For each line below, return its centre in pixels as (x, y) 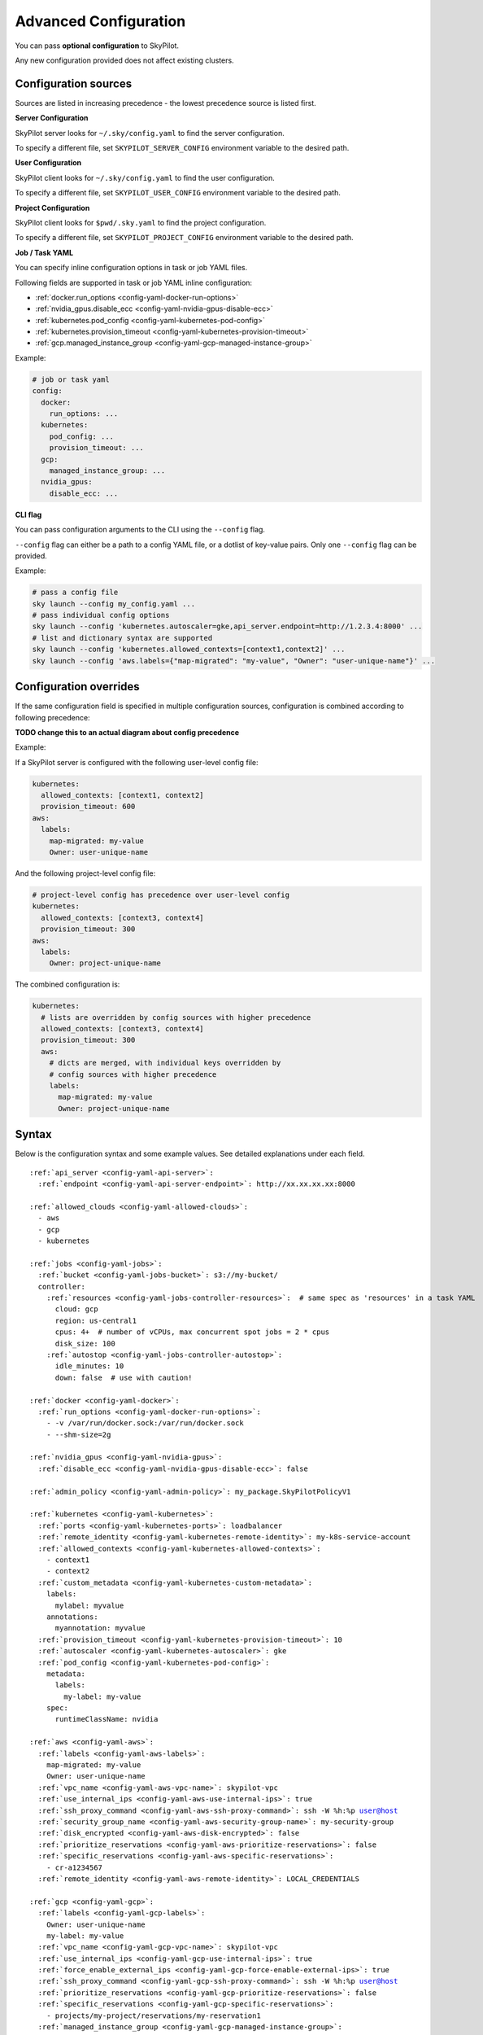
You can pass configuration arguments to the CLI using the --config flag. (140, 530)
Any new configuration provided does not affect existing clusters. (125, 60)
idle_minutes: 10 (89, 1366)
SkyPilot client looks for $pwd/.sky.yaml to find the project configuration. (141, 222)
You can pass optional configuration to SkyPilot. (97, 46)
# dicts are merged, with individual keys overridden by (165, 1063)
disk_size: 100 (85, 1344)
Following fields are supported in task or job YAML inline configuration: (133, 282)
